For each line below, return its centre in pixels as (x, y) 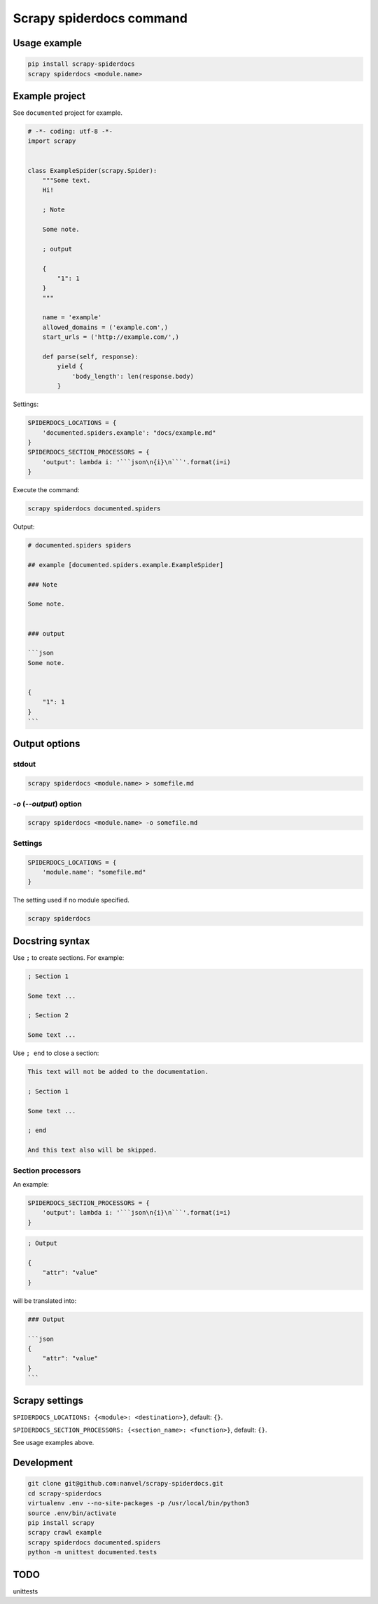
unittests (26, 1591)
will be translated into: (45, 1300)
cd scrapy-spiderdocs (65, 1493)
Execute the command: (46, 490)
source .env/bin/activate (72, 1513)
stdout (24, 765)
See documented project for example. (68, 113)
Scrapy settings (48, 1400)
